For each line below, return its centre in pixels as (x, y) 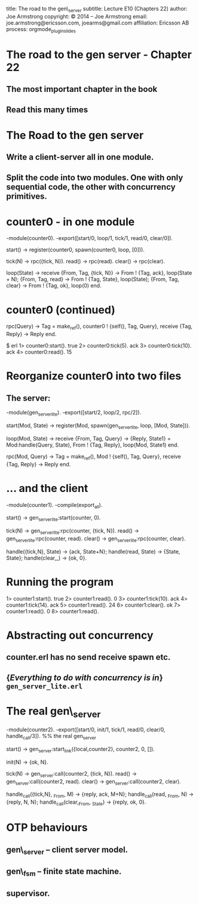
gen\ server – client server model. (67, 850)
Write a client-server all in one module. (80, 157)
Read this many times (47, 110)
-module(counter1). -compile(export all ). (54, 505)
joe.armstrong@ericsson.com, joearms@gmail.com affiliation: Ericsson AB (98, 23)
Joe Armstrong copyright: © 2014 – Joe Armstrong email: (77, 16)
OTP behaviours (47, 828)
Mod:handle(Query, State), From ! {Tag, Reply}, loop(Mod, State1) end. (93, 445)
